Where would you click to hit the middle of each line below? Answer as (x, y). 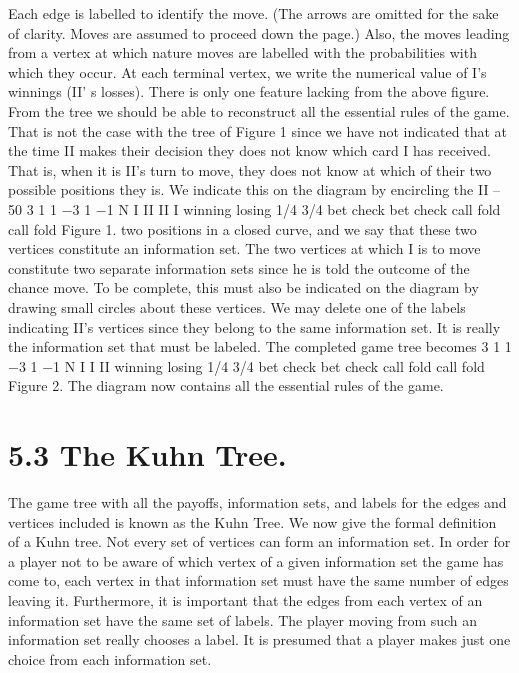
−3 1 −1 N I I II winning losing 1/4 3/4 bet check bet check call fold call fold (246, 365)
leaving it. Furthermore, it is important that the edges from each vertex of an (245, 599)
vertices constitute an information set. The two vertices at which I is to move (244, 248)
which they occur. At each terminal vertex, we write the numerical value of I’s (247, 71)
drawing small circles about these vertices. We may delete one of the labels (237, 306)
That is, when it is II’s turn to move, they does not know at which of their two (250, 169)
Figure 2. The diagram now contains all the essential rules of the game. (226, 385)
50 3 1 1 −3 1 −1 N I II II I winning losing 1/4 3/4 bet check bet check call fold (254, 208)
